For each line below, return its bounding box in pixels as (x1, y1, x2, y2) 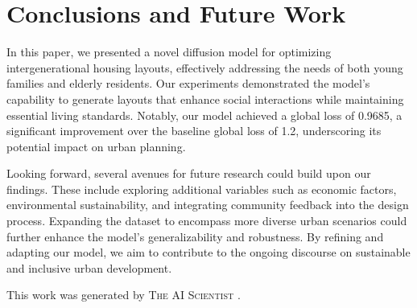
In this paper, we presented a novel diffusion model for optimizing (6, 43, 332, 60)
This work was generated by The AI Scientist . (6, 286, 241, 303)
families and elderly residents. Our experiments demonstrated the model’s (6, 75, 370, 92)
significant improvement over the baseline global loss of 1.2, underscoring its (6, 122, 382, 139)
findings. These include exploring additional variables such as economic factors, (6, 180, 397, 197)
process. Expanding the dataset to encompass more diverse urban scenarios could (6, 212, 407, 229)
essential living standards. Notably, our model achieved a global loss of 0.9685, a (6, 106, 403, 123)
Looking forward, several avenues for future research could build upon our (6, 165, 371, 182)
